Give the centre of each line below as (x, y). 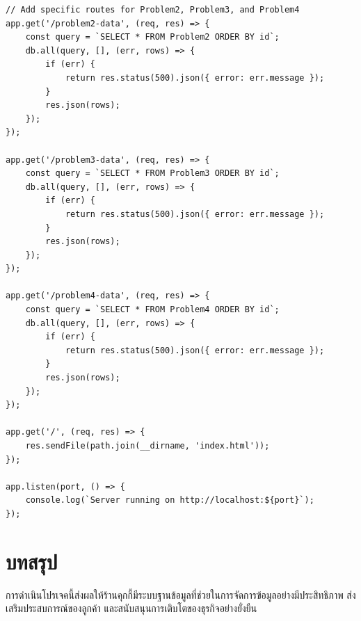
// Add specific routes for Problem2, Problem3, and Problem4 (153, 10)
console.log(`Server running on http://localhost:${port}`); (170, 500)
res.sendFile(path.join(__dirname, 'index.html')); (147, 446)
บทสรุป (32, 561)
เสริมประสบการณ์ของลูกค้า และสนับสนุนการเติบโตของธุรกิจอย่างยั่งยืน (131, 608)
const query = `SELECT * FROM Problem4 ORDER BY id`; (152, 310)
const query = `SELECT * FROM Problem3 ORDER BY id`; (152, 174)
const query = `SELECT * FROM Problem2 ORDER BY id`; (152, 37)
